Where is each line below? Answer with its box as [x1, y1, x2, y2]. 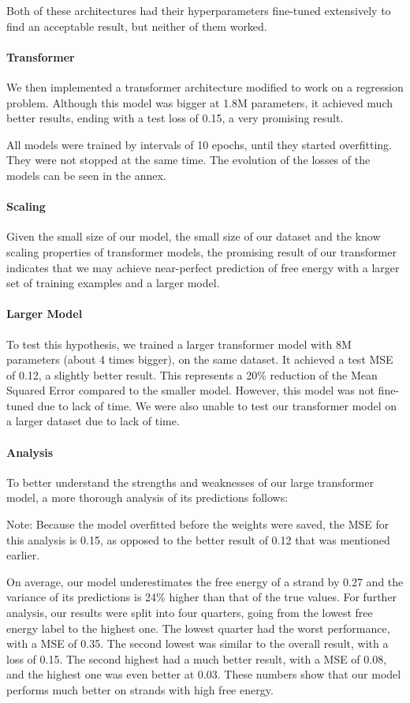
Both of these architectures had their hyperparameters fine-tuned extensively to [6, 2, 391, 18]
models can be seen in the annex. [6, 166, 166, 183]
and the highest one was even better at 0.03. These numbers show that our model [6, 666, 401, 682]
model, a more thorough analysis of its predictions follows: [6, 489, 289, 506]
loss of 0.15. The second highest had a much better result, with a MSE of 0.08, [6, 650, 387, 667]
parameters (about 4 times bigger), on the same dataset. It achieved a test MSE [6, 351, 393, 368]
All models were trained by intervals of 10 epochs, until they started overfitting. [6, 136, 392, 152]
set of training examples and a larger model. [6, 275, 220, 291]
